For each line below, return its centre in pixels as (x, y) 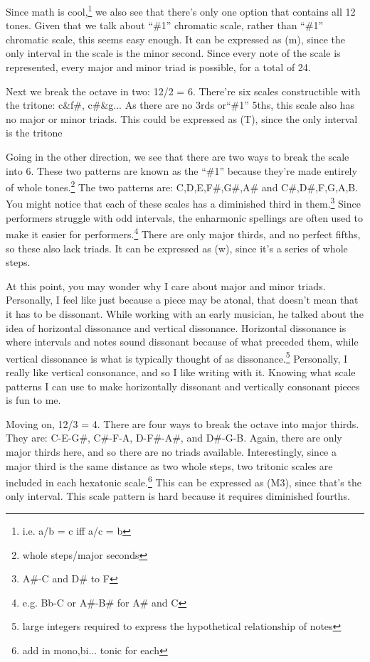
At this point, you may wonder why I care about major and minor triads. (166, 285)
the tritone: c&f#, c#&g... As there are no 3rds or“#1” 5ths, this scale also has (180, 105)
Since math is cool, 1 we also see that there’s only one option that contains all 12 (181, 10)
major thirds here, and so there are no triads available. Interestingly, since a (171, 451)
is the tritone (34, 133)
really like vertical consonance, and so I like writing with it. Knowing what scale (181, 372)
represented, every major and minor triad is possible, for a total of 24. (158, 67)
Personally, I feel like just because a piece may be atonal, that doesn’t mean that (182, 300)
